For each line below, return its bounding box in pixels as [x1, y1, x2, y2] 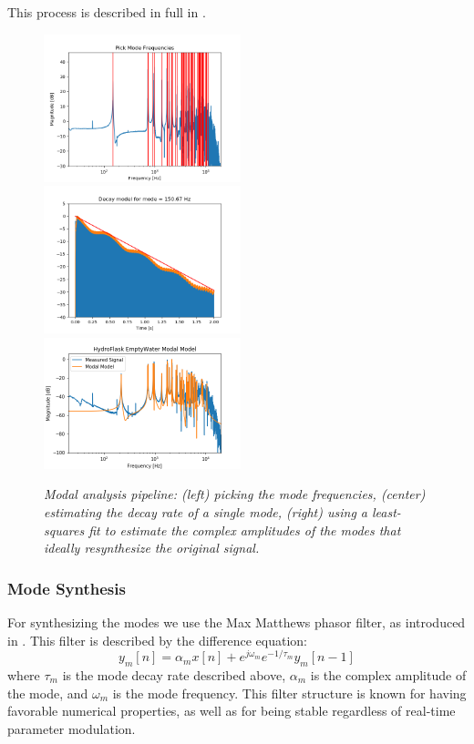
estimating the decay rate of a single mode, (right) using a [44, 502, 367, 521]
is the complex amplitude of [310, 666, 467, 685]
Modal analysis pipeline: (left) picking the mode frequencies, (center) [44, 484, 426, 504]
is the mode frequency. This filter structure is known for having [112, 683, 467, 702]
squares [44, 520, 85, 539]
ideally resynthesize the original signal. [44, 538, 260, 557]
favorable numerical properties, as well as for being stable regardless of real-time [7, 701, 456, 720]
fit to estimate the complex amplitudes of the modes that [88, 520, 401, 539]
